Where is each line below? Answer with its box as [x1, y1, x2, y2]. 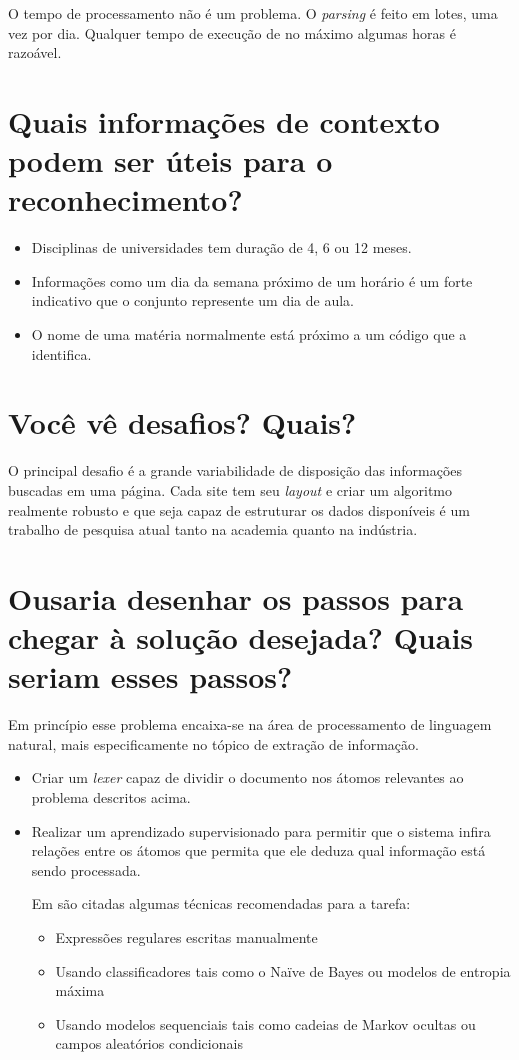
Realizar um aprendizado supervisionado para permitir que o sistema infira [31, 820, 491, 841]
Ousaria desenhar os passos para [8, 577, 464, 618]
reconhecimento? [8, 179, 243, 220]
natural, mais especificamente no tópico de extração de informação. [8, 733, 419, 754]
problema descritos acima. [31, 787, 191, 808]
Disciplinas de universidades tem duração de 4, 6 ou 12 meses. [31, 237, 412, 258]
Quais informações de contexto [8, 100, 440, 141]
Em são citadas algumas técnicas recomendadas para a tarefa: [31, 893, 411, 914]
